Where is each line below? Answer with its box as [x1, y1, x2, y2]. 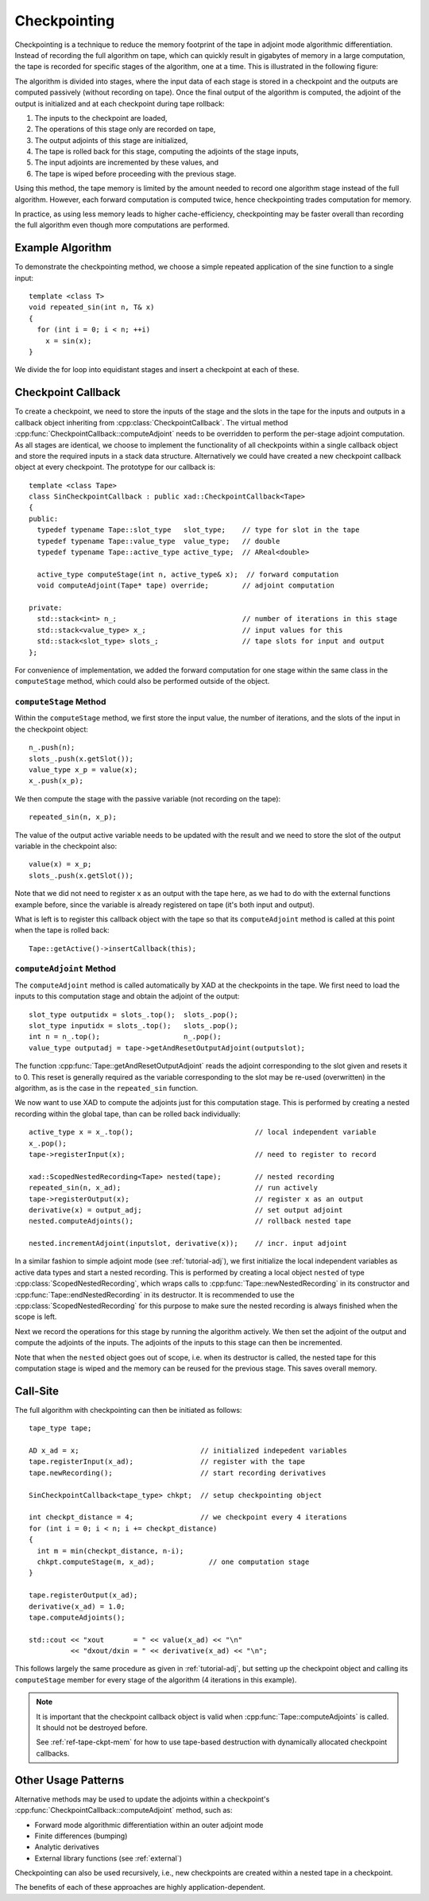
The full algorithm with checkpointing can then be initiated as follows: [14, 1405, 242, 1414]
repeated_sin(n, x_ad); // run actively [29, 1183, 318, 1193]
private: [29, 603, 63, 612]
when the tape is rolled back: [14, 925, 110, 935]
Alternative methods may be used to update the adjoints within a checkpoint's [14, 1794, 270, 1804]
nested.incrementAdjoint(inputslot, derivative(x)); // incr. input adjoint [29, 1239, 347, 1248]
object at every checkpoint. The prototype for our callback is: [14, 462, 216, 472]
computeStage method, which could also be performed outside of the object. [14, 677, 270, 686]
